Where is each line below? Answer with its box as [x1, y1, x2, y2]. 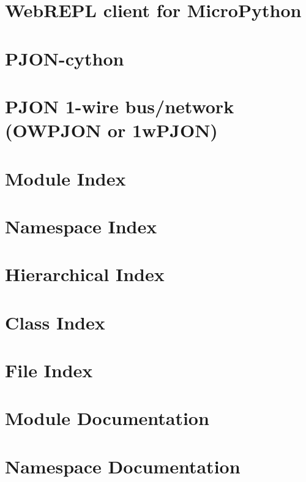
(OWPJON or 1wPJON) [5, 118, 218, 143]
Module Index [5, 165, 126, 190]
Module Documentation [5, 405, 209, 431]
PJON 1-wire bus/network [5, 93, 234, 118]
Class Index [5, 309, 105, 334]
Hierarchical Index [5, 262, 165, 287]
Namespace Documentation [5, 453, 241, 478]
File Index [5, 358, 93, 382]
